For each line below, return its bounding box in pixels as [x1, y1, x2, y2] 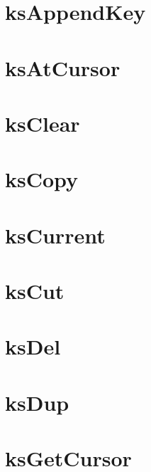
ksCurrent [5, 220, 106, 249]
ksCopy [5, 164, 79, 194]
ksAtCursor [5, 53, 121, 82]
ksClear [5, 108, 80, 137]
